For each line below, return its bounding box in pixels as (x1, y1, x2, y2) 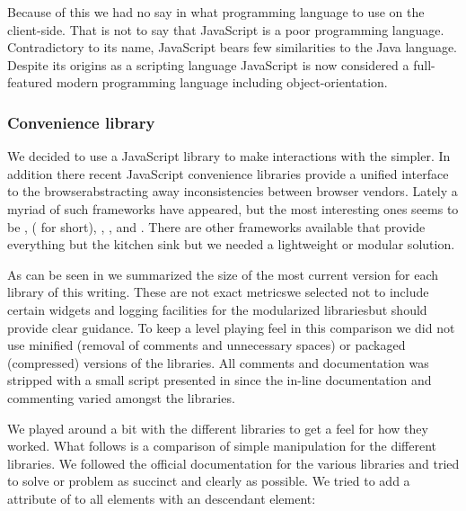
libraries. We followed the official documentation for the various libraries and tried (7, 453, 460, 472)
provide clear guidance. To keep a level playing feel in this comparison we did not (7, 318, 455, 336)
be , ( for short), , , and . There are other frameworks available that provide (7, 217, 426, 236)
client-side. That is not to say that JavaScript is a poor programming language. (7, 20, 444, 39)
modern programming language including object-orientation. (56, 73, 388, 92)
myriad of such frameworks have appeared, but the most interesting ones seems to (7, 199, 459, 218)
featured (7, 73, 53, 92)
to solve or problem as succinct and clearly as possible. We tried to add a (7, 471, 410, 490)
